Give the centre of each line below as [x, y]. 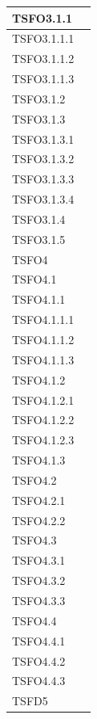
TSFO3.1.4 [39, 219]
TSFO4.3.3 [39, 600]
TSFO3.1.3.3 [43, 179]
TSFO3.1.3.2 [43, 159]
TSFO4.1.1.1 [43, 320]
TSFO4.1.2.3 [43, 440]
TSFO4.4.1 [39, 640]
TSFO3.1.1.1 [43, 38]
